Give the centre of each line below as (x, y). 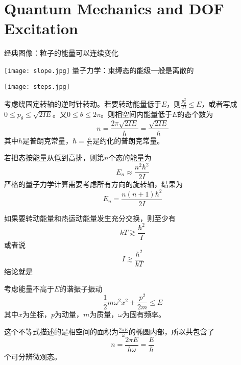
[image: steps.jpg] (37, 87)
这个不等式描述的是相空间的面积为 (61, 331)
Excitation (41, 28)
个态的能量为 (130, 157)
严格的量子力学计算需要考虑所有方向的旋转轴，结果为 (93, 184)
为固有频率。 (144, 314)
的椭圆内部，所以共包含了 (171, 331)
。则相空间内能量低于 (136, 114)
